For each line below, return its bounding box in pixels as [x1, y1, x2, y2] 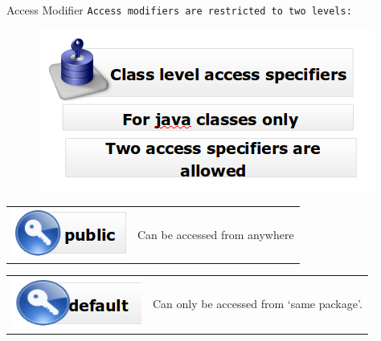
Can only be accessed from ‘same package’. [153, 295, 363, 312]
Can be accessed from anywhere [137, 225, 294, 242]
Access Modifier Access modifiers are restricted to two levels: [6, 2, 352, 18]
